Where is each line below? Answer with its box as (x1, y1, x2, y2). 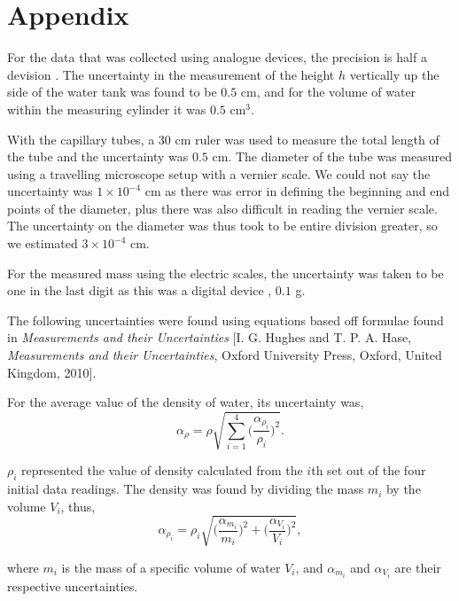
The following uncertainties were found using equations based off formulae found (7, 310, 444, 329)
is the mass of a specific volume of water (61, 558, 281, 576)
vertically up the (349, 65, 440, 83)
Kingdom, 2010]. (7, 363, 97, 381)
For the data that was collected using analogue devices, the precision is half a (7, 48, 427, 66)
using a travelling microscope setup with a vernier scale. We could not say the (7, 164, 431, 183)
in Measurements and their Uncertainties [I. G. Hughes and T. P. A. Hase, (7, 328, 412, 347)
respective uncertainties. (7, 576, 138, 595)
